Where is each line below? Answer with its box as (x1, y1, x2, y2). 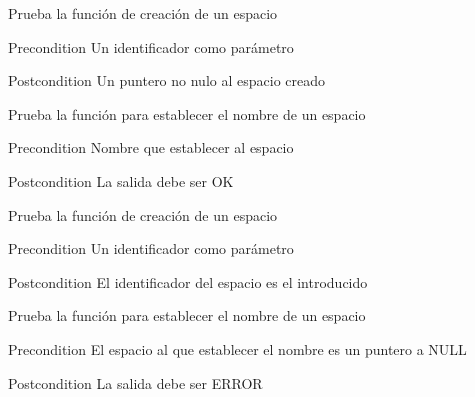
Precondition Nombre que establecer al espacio (8, 137, 294, 158)
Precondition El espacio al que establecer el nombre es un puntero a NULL (8, 338, 467, 359)
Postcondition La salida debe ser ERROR (8, 372, 263, 393)
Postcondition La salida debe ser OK (8, 170, 234, 191)
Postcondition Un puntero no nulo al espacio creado (8, 70, 326, 91)
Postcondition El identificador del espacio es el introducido (8, 271, 368, 292)
